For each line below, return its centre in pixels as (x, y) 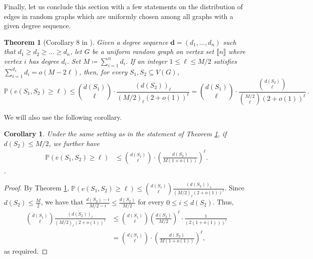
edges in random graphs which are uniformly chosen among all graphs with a (119, 16)
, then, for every (103, 71)
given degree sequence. (37, 26)
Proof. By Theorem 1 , (37, 188)
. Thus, (223, 202)
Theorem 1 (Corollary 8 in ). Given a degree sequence (86, 42)
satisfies (225, 61)
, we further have (74, 143)
